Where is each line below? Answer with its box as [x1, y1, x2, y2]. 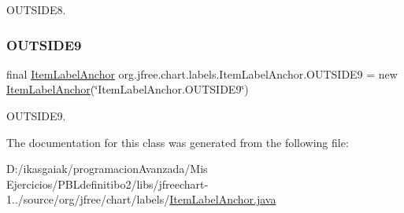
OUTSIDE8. [6, 2, 66, 17]
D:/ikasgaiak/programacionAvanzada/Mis [6, 160, 208, 177]
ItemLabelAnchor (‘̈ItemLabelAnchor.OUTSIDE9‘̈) [6, 81, 249, 97]
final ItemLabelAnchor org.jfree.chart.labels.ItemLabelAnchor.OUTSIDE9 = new [6, 65, 398, 82]
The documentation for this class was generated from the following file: [6, 134, 349, 150]
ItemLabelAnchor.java [169, 191, 276, 207]
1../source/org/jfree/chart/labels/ [6, 191, 170, 207]
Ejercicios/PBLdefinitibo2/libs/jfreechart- [6, 175, 209, 192]
